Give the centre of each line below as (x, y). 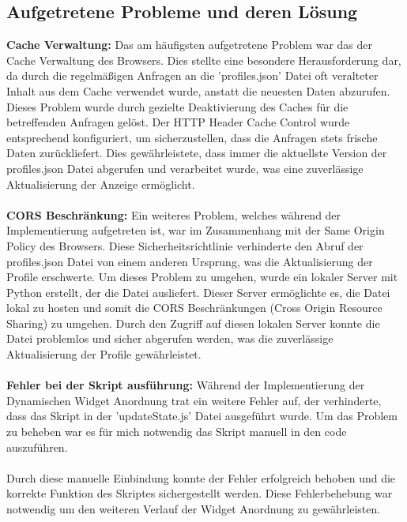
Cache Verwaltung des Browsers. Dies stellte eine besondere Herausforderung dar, (204, 60)
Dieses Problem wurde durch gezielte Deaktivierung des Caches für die (177, 106)
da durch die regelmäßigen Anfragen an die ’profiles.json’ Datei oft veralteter (192, 75)
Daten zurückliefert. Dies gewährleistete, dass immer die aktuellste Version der (197, 153)
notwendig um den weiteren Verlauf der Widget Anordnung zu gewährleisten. (194, 509)
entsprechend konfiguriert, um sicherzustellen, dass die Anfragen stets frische (192, 137)
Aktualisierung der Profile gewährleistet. (104, 354)
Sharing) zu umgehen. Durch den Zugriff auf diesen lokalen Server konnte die (193, 323)
